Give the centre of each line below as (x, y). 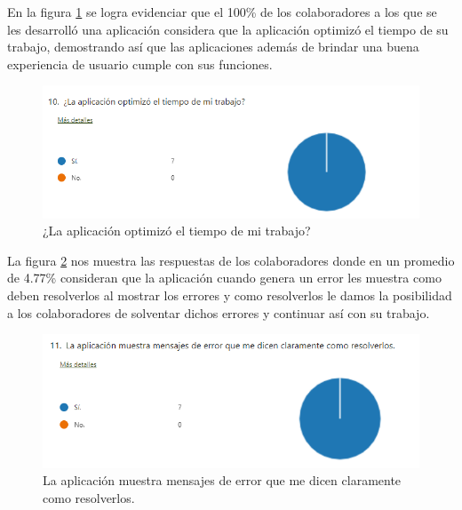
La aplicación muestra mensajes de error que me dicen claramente (222, 480)
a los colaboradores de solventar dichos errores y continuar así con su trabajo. (219, 312)
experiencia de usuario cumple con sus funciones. (140, 64)
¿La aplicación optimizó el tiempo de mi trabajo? (177, 231)
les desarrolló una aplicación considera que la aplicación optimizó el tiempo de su (228, 29)
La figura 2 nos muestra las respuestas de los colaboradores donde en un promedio (231, 260)
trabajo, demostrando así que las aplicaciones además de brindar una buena (213, 47)
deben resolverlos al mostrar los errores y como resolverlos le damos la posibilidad (230, 295)
